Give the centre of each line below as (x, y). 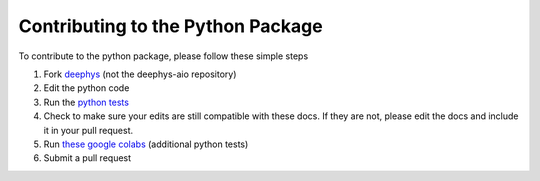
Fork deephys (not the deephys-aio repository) (140, 74)
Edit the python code (86, 88)
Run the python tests (86, 102)
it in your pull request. (88, 130)
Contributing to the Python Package (171, 26)
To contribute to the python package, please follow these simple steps (163, 56)
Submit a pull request (87, 158)
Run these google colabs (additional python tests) (146, 144)
